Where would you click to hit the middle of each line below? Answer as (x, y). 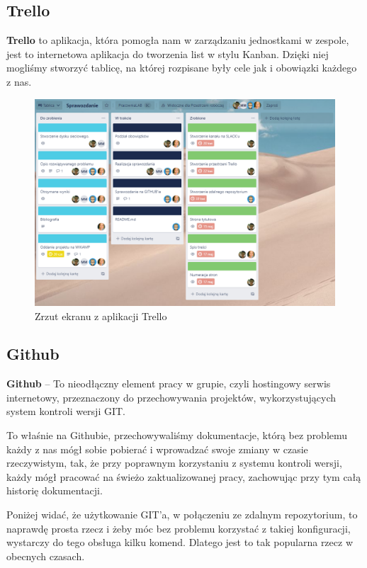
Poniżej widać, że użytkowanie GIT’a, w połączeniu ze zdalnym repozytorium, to (182, 515)
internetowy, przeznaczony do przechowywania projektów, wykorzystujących (171, 397)
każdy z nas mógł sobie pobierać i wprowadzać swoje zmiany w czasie (157, 449)
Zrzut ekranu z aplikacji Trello (101, 316)
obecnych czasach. (46, 556)
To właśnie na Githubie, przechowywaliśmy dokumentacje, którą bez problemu (177, 435)
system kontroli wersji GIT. (66, 411)
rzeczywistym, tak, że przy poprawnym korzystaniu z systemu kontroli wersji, (174, 463)
